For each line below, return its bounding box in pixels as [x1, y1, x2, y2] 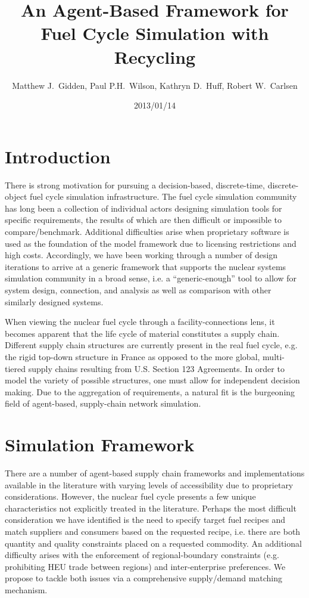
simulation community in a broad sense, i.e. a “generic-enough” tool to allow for [5, 272, 296, 284]
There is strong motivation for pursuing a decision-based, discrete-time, [5, 178, 265, 191]
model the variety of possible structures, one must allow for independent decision [5, 374, 300, 386]
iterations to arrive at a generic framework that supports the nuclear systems [5, 260, 286, 272]
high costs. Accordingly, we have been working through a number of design [5, 249, 278, 261]
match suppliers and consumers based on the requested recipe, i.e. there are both [5, 525, 301, 537]
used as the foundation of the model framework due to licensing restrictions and [5, 237, 296, 249]
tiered [5, 362, 26, 374]
